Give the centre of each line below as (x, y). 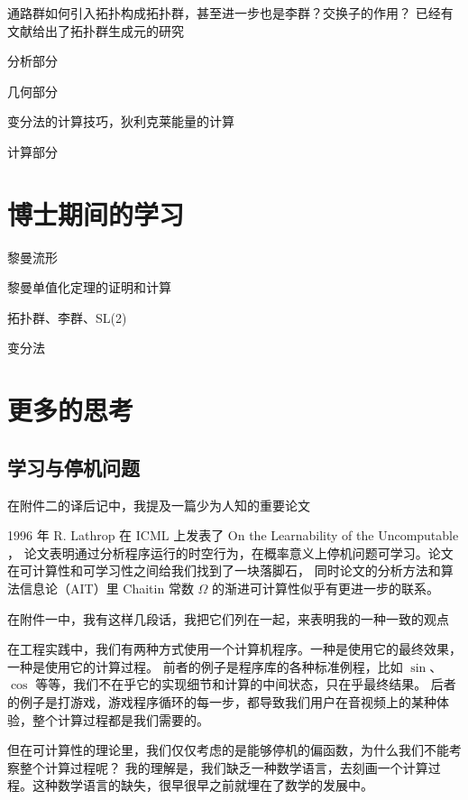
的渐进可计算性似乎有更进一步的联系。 (326, 589)
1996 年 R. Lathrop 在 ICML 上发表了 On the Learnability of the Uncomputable (233, 535)
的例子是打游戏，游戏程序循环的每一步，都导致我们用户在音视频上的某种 (222, 701)
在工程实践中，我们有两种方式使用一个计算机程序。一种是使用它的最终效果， (234, 649)
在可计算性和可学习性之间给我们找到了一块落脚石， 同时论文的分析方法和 (224, 570)
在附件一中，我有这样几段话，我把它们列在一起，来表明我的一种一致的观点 (228, 618)
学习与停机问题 (73, 467)
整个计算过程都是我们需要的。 (120, 719)
